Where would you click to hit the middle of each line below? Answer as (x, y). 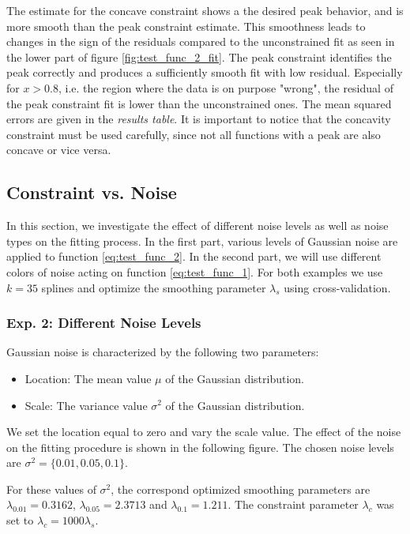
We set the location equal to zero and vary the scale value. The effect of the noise (204, 432)
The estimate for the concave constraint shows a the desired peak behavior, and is (205, 10)
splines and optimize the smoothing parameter (154, 287)
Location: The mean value (88, 378)
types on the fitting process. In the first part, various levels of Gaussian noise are (202, 241)
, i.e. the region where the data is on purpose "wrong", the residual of (226, 87)
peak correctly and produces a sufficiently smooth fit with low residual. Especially (205, 72)
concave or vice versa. (59, 150)
